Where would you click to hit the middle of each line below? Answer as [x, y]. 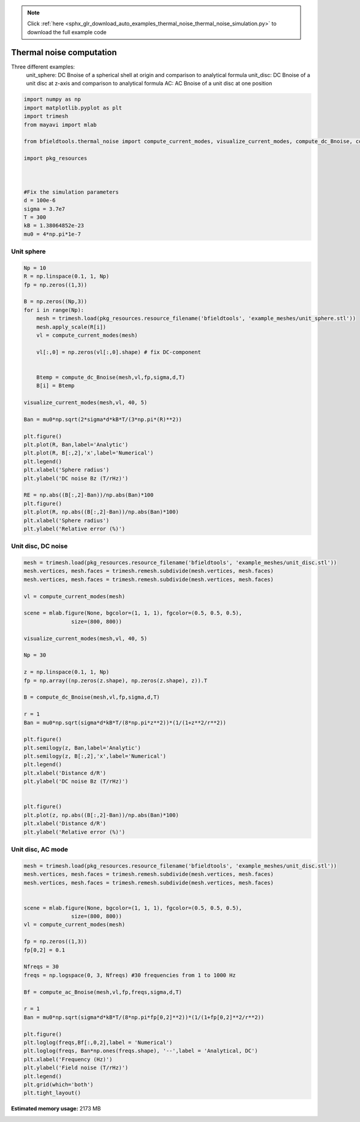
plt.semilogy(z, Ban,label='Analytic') [82, 748]
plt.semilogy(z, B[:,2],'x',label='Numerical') [95, 756]
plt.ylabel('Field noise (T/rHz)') [76, 1068]
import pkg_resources [55, 158]
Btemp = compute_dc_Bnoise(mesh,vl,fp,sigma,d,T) [111, 377]
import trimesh [46, 116]
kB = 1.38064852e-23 [54, 226]
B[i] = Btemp [55, 386]
